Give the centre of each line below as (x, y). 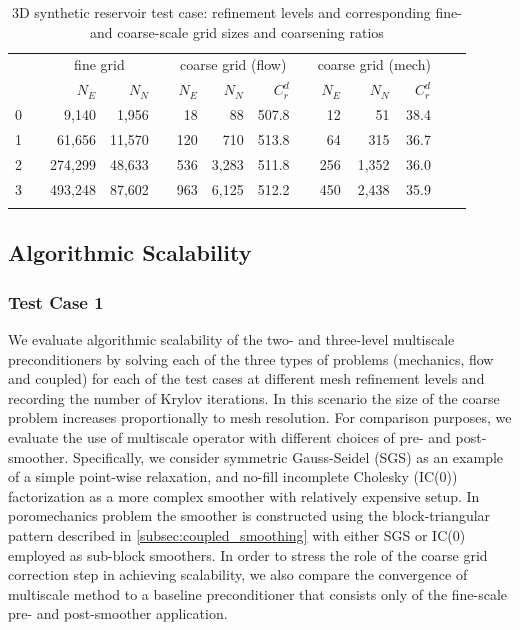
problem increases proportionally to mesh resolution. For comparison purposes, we (260, 417)
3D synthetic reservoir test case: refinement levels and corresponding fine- (236, 12)
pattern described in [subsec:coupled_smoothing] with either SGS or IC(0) (237, 534)
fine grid (99, 64)
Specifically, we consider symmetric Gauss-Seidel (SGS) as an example (288, 456)
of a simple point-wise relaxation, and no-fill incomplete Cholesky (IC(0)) (233, 476)
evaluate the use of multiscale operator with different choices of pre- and (229, 436)
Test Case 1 (56, 301)
